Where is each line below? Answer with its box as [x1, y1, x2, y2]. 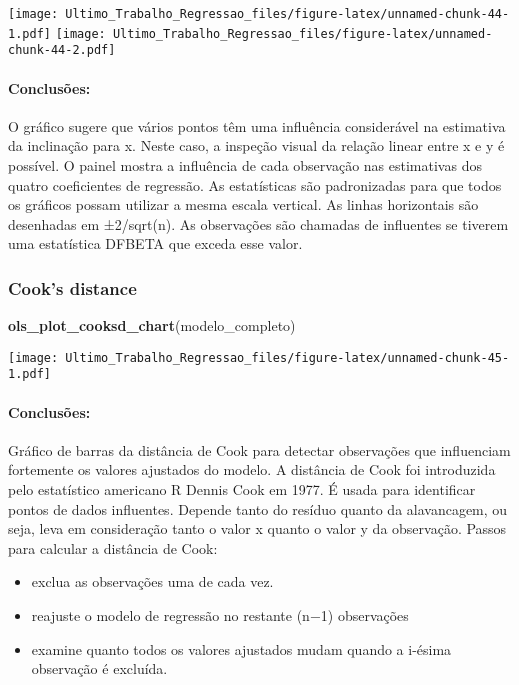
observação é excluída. [31, 658, 168, 679]
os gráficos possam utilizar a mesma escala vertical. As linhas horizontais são [8, 194, 479, 215]
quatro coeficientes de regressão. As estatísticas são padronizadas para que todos [8, 174, 502, 195]
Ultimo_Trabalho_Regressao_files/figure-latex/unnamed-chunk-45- [65, 350, 510, 365]
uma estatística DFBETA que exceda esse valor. [8, 233, 303, 254]
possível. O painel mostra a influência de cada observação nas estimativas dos [8, 154, 482, 175]
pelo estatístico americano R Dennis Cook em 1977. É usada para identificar [8, 479, 476, 500]
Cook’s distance [8, 275, 137, 300]
